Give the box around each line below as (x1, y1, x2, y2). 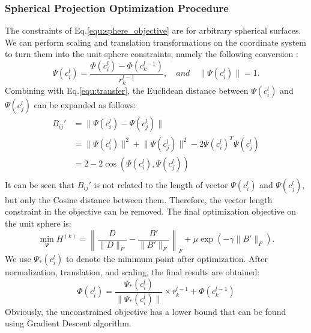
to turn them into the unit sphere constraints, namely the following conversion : (5, 47, 298, 60)
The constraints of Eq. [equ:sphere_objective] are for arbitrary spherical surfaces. (5, 24, 301, 37)
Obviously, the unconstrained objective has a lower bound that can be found (5, 305, 286, 317)
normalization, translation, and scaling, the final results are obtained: (5, 266, 260, 278)
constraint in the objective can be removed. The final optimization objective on (5, 205, 297, 218)
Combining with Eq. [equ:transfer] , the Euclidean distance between (5, 84, 249, 97)
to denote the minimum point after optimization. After (65, 252, 268, 265)
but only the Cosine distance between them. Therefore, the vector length (5, 193, 273, 206)
